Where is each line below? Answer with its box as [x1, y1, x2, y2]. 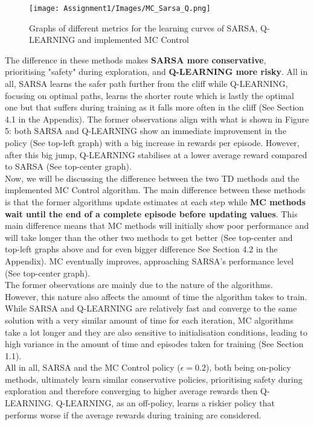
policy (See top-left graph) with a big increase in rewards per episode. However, [5, 136, 300, 149]
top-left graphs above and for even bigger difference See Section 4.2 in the [5, 243, 278, 255]
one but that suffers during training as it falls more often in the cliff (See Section [5, 101, 304, 113]
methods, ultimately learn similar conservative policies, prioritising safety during [5, 372, 303, 385]
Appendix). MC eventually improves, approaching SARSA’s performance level [5, 254, 294, 267]
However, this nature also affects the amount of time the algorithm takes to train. [5, 290, 307, 302]
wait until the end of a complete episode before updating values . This [5, 207, 298, 220]
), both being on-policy [206, 361, 291, 374]
